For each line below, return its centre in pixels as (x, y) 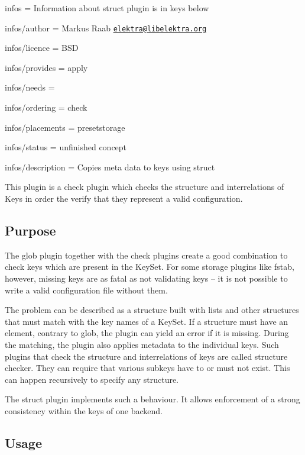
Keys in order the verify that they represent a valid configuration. (124, 198)
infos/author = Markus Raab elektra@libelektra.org (106, 28)
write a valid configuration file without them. (86, 290)
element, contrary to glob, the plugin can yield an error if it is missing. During (147, 333)
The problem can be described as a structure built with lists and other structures (152, 310)
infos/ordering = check (46, 107)
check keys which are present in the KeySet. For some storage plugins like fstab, (150, 267)
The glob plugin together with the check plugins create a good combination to (146, 255)
